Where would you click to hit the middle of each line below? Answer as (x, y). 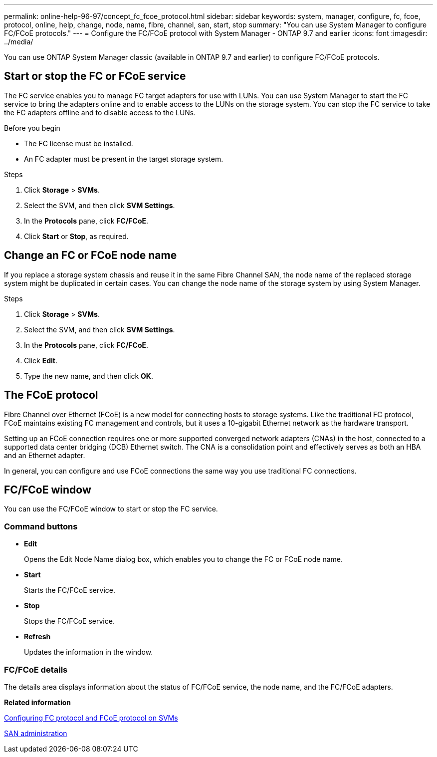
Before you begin (32, 128)
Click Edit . (41, 360)
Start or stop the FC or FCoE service (95, 76)
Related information (38, 702)
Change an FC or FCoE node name (91, 255)
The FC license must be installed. (79, 143)
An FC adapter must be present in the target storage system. (124, 159)
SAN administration (36, 733)
